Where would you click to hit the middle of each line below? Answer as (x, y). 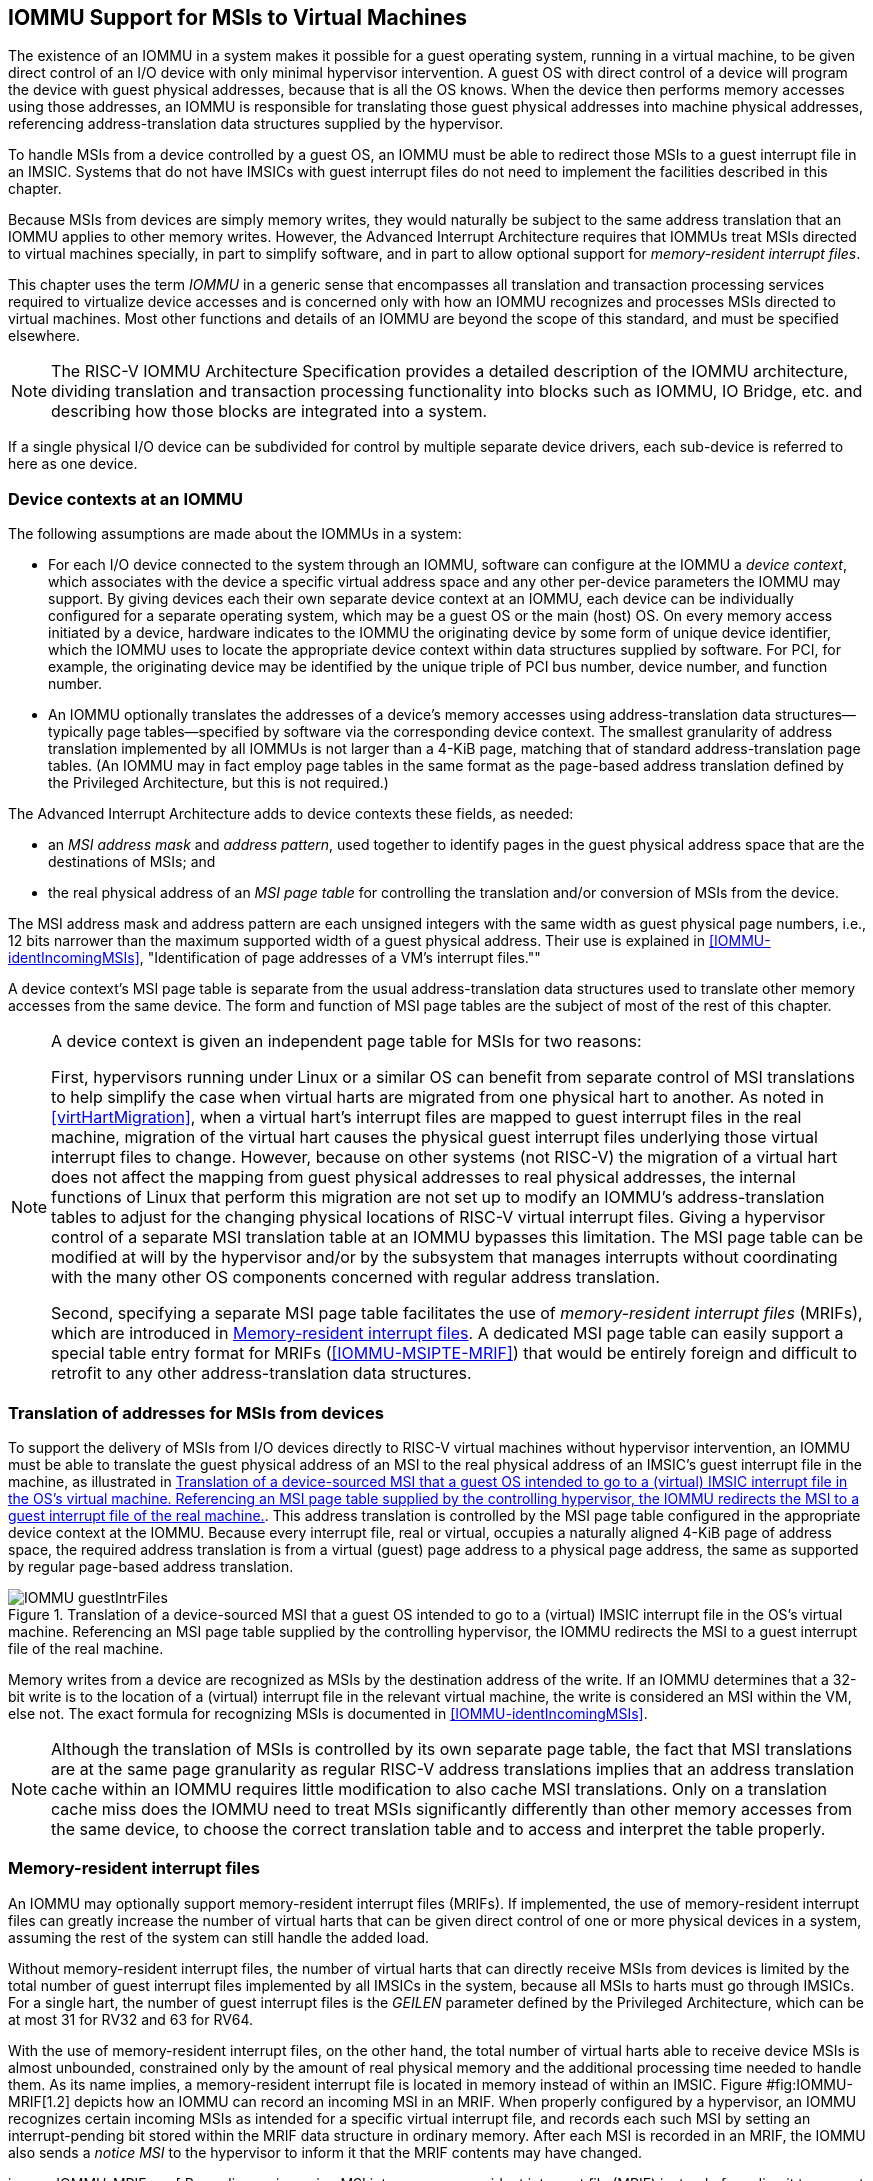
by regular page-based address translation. (151, 1566)
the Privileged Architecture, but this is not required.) (218, 783)
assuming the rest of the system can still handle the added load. (219, 1937)
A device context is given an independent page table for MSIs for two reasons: (346, 1041)
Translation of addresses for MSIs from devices (196, 1412)
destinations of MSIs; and (132, 862)
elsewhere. (44, 336)
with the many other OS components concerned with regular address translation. (355, 1277)
